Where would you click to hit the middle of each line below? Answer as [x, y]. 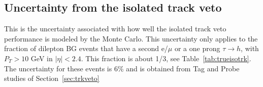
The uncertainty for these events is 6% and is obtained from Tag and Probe [122, 68]
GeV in [42, 58]
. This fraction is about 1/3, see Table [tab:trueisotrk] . [166, 58]
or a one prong [197, 48]
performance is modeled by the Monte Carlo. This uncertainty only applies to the [131, 38]
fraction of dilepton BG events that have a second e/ [86, 48]
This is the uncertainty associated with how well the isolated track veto [115, 29]
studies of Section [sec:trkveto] [52, 78]
